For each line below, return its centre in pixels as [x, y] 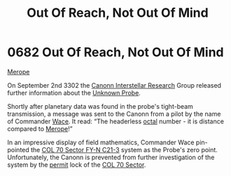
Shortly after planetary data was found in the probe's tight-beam [100, 106]
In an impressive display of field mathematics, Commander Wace [101, 142]
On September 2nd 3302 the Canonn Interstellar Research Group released [114, 85]
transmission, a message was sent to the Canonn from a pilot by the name [114, 114]
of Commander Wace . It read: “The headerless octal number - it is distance [115, 121]
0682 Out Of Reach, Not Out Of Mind [115, 52]
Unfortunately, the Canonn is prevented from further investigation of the [111, 157]
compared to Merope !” [40, 128]
